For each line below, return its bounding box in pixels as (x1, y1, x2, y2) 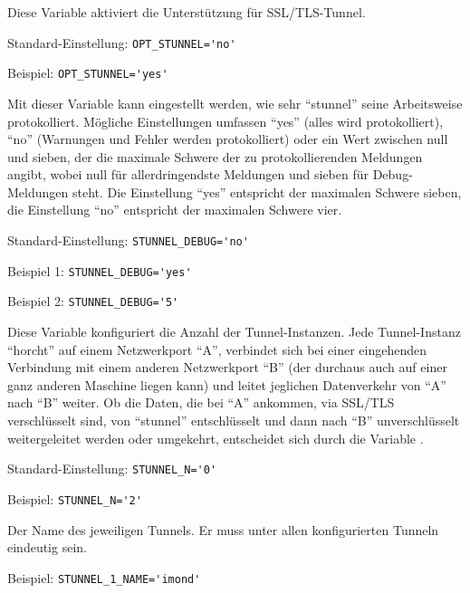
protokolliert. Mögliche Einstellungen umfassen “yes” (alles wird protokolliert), (7, 111, 444, 130)
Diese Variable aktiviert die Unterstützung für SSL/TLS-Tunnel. (7, 3, 366, 21)
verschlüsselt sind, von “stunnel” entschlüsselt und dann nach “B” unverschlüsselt (7, 411, 460, 429)
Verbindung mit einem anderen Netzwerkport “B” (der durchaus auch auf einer (7, 358, 447, 377)
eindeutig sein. (7, 538, 87, 557)
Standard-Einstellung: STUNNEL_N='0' (7, 459, 217, 478)
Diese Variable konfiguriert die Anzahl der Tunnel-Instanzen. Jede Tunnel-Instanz (7, 322, 461, 341)
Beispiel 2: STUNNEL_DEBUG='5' (7, 292, 179, 311)
